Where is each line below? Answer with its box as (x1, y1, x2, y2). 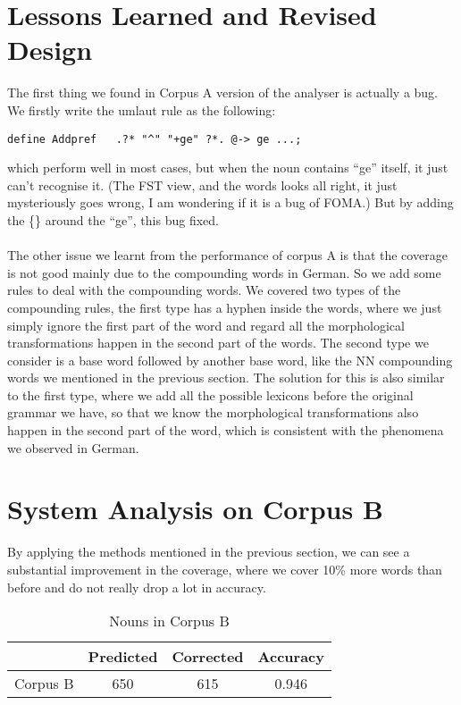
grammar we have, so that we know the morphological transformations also (7, 403, 419, 422)
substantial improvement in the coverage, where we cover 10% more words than (7, 559, 442, 578)
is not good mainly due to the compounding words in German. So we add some (7, 263, 441, 281)
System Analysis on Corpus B (7, 491, 383, 527)
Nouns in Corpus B (109, 610, 230, 632)
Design (7, 31, 93, 68)
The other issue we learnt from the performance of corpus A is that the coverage (7, 246, 448, 264)
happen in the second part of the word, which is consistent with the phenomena (7, 421, 444, 440)
